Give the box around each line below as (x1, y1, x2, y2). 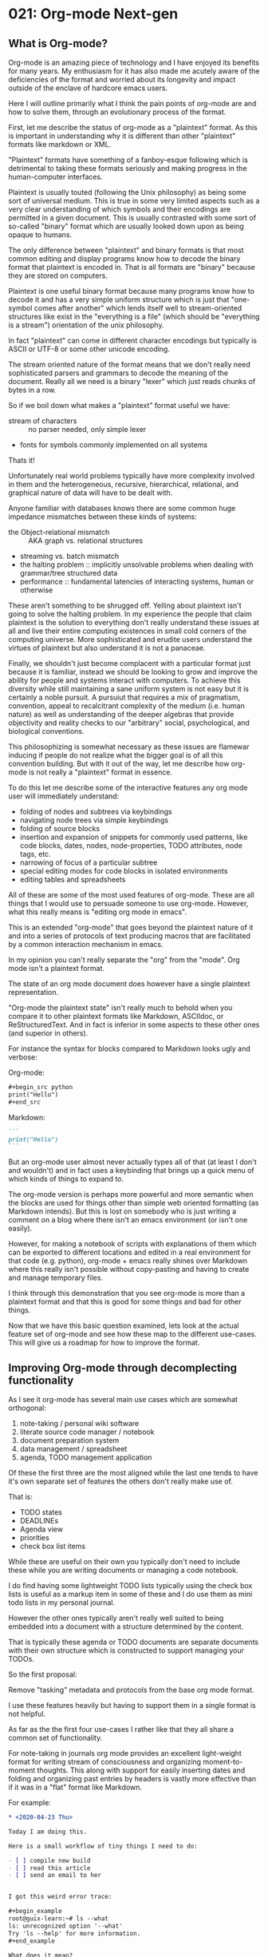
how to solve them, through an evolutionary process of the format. (8, 107, 227, 117)
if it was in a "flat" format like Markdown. (8, 1782, 142, 1793)
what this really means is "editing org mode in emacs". (8, 907, 187, 917)
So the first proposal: (8, 1670, 77, 1679)
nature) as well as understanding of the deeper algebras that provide (8, 710, 235, 719)
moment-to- (203, 1757, 243, 1767)
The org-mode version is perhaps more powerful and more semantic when (8, 1190, 254, 1199)
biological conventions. (8, 727, 85, 735)
